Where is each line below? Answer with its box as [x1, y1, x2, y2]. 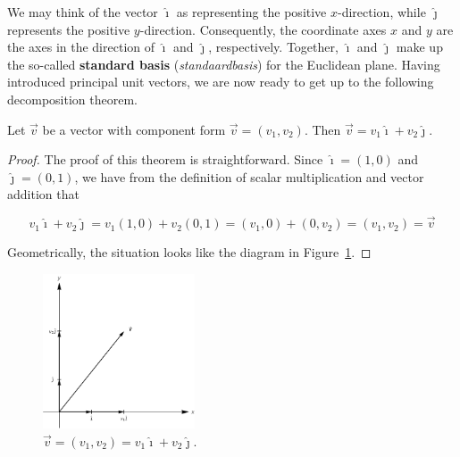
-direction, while [338, 3, 426, 21]
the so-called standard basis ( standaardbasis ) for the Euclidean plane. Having [7, 54, 440, 73]
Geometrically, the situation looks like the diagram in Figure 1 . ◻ [7, 243, 372, 262]
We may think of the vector [7, 3, 158, 21]
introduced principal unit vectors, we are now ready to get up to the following [7, 72, 434, 91]
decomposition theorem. [7, 89, 138, 108]
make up [396, 37, 443, 56]
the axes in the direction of [7, 37, 155, 56]
